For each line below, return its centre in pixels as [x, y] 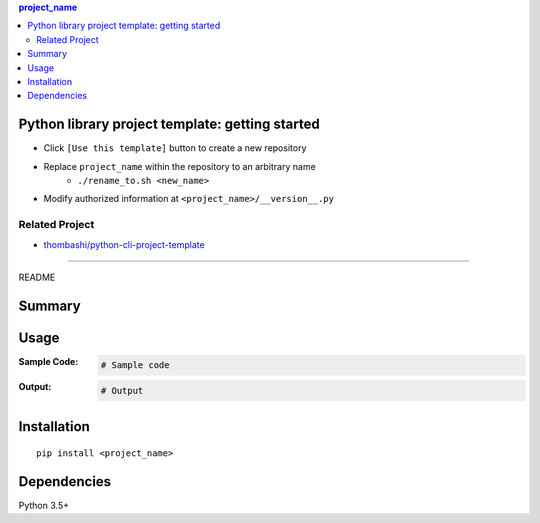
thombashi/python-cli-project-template [124, 244]
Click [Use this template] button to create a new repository [175, 148]
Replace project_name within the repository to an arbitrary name [180, 166]
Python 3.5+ [44, 505]
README [37, 277]
